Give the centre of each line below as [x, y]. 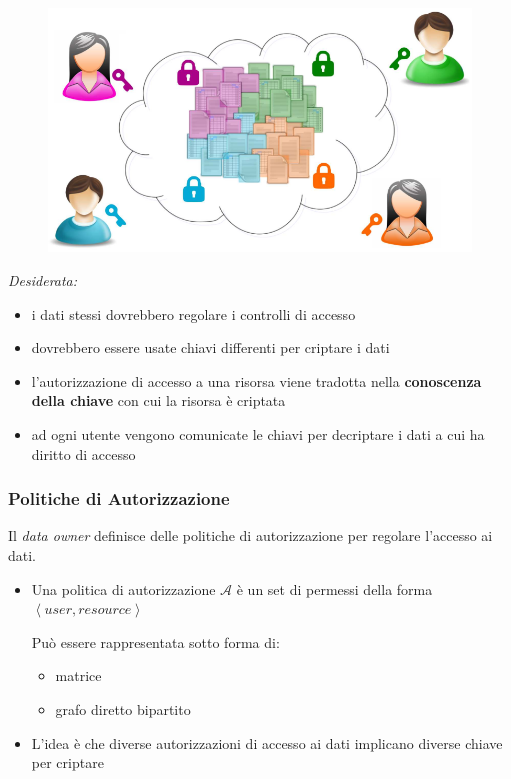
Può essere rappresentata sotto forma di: [155, 641]
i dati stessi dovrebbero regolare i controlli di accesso [193, 313]
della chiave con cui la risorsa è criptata [158, 400]
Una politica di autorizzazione [123, 588]
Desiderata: [43, 280]
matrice [78, 675]
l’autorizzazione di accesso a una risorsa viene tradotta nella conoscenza [256, 380]
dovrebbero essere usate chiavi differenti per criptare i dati [210, 347]
